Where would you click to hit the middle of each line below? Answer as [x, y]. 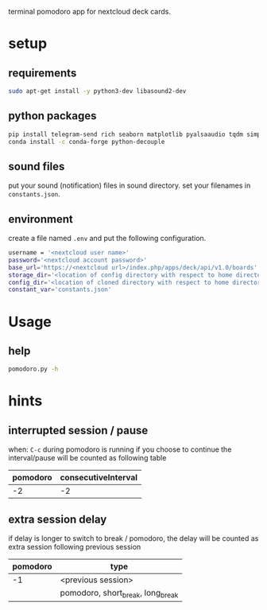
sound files [37, 166]
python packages [52, 116]
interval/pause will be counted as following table [87, 458]
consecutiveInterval [99, 478]
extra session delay [58, 519]
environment [41, 219]
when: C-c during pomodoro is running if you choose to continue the [120, 449]
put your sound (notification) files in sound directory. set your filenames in [130, 185]
